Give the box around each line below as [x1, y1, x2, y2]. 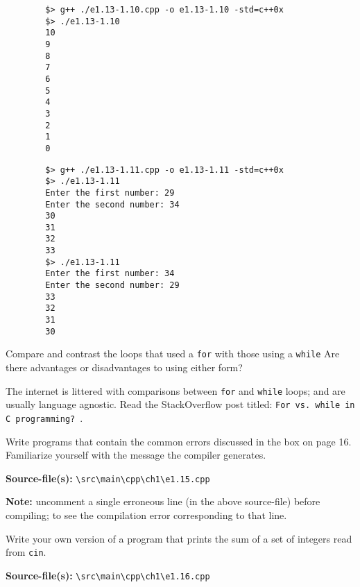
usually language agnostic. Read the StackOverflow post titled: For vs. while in [6, 397, 355, 411]
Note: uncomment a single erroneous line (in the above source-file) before [6, 494, 320, 509]
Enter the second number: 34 [45, 199, 180, 210]
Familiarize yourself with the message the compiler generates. [6, 448, 266, 462]
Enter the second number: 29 [45, 280, 180, 291]
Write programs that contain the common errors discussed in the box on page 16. [6, 434, 352, 448]
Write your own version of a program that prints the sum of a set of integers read [6, 531, 352, 545]
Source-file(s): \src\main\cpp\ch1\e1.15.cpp [6, 470, 210, 485]
